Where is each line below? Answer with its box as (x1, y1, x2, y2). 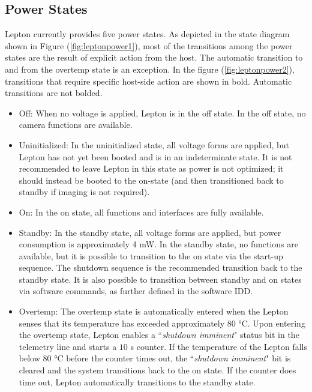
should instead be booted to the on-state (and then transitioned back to (19, 173, 284, 186)
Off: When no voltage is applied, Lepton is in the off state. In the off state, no (19, 106, 306, 119)
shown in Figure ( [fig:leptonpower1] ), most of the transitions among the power (5, 39, 293, 52)
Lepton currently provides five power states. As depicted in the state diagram (5, 28, 290, 40)
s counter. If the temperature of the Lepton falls (130, 340, 307, 352)
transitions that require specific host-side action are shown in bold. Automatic (5, 74, 292, 87)
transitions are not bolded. (5, 86, 103, 99)
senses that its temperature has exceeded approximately (19, 316, 225, 329)
